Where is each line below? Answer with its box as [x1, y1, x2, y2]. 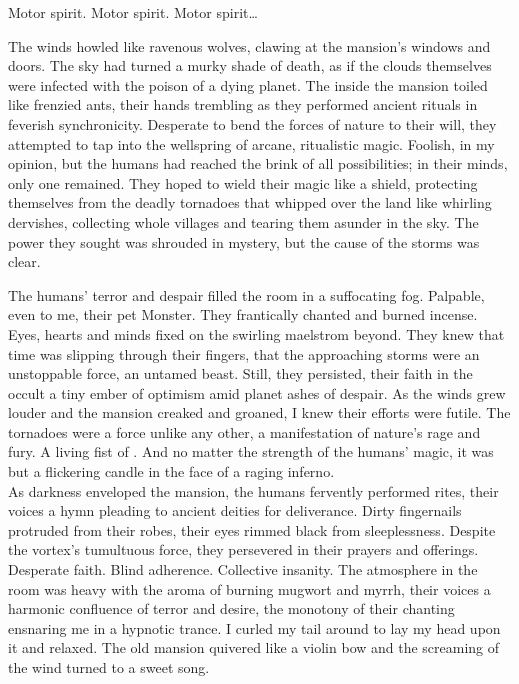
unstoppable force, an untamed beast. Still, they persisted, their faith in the [8, 363, 473, 384]
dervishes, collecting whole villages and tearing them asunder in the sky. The [8, 211, 479, 232]
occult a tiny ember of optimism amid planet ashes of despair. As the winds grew [8, 382, 506, 403]
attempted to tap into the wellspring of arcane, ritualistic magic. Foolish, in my [8, 133, 495, 154]
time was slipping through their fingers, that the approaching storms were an [8, 343, 480, 364]
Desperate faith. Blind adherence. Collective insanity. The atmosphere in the [8, 559, 478, 580]
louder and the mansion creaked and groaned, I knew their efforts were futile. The [8, 402, 511, 423]
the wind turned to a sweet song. [8, 657, 210, 677]
